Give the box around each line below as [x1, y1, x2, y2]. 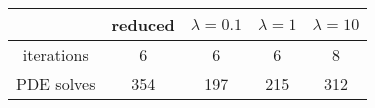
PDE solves [16, 72, 96, 95]
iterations [22, 43, 89, 66]
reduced [111, 13, 175, 36]
